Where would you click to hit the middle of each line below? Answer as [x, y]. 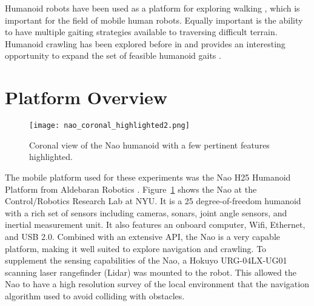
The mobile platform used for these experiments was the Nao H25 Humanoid [148, 177]
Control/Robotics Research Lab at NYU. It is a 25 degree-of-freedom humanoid [153, 201]
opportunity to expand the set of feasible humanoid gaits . [113, 55]
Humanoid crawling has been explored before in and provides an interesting [145, 43]
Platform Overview [86, 97]
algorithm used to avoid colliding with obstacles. [95, 295]
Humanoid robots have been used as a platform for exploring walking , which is [152, 8]
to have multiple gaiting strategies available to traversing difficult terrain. [141, 32]
